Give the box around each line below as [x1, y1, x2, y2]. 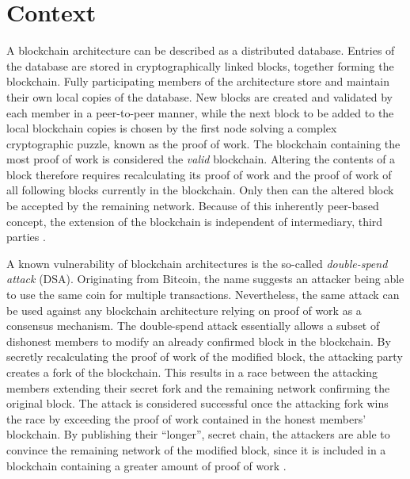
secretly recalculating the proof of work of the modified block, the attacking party [6, 348, 403, 365]
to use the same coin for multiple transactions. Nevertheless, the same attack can [6, 286, 400, 303]
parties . [6, 228, 46, 245]
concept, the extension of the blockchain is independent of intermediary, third [6, 213, 383, 229]
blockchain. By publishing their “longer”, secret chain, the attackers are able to [6, 426, 390, 443]
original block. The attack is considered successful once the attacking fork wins [6, 395, 389, 412]
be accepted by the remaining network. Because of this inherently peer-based [6, 197, 379, 214]
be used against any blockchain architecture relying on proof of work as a [6, 301, 362, 318]
